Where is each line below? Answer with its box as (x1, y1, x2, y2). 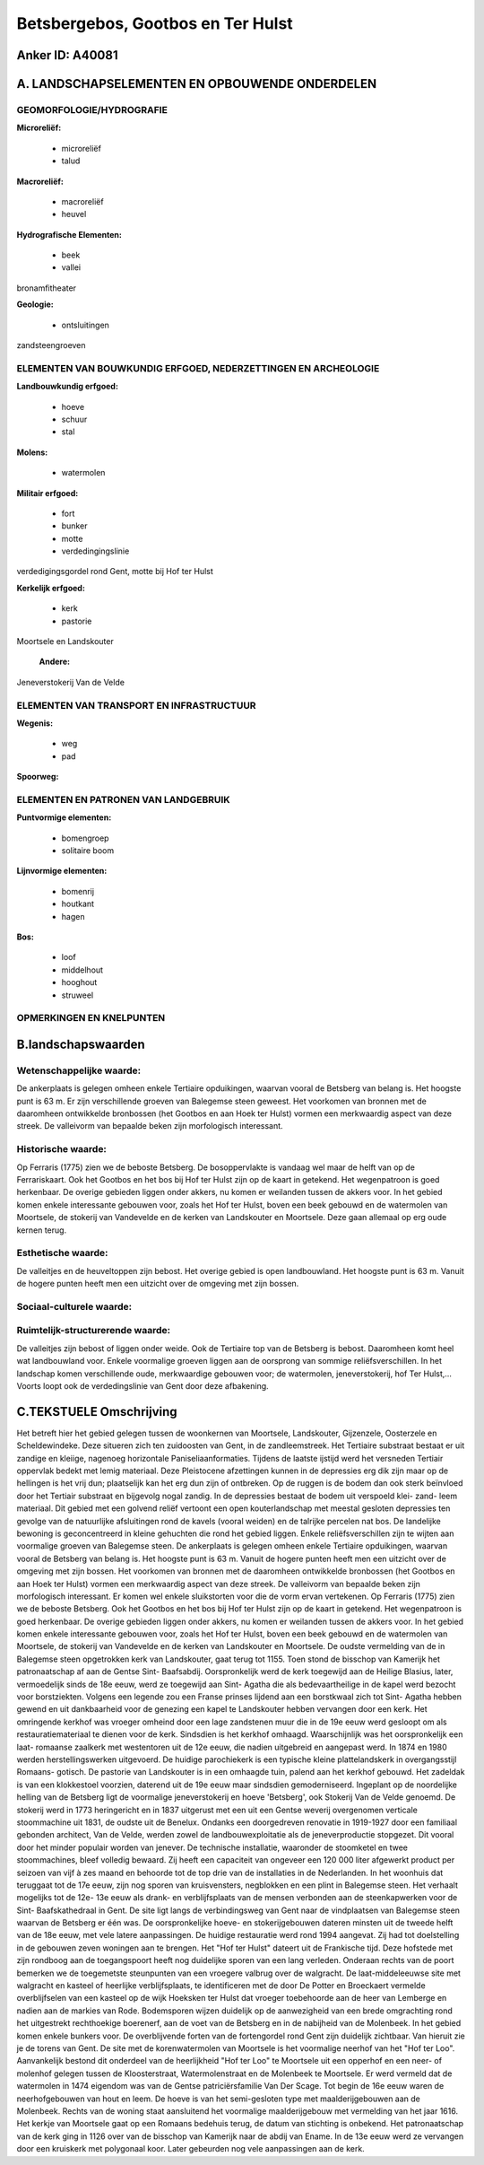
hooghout (61, 977, 98, 988)
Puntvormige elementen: (16, 812, 112, 823)
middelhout (61, 965, 103, 975)
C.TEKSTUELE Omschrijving (16, 1404, 178, 1419)
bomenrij (61, 886, 94, 896)
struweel (61, 990, 94, 1000)
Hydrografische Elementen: (16, 229, 123, 240)
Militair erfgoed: (16, 487, 79, 498)
